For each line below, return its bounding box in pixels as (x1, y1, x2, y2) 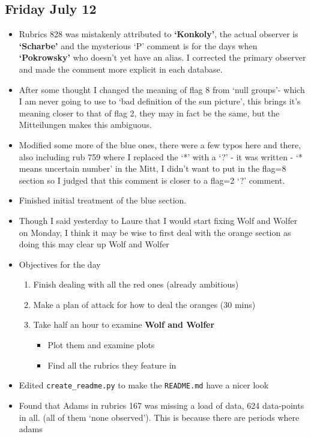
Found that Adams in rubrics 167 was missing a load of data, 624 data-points (19, 399, 304, 411)
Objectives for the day (19, 258, 101, 270)
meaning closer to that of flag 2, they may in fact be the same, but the (19, 106, 280, 119)
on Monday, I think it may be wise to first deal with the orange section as (19, 226, 291, 238)
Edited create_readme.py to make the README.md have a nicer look (19, 379, 269, 391)
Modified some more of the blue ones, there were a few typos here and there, (19, 138, 301, 151)
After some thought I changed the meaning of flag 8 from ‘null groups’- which (19, 83, 305, 95)
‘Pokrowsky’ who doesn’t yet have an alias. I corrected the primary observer (19, 51, 306, 64)
